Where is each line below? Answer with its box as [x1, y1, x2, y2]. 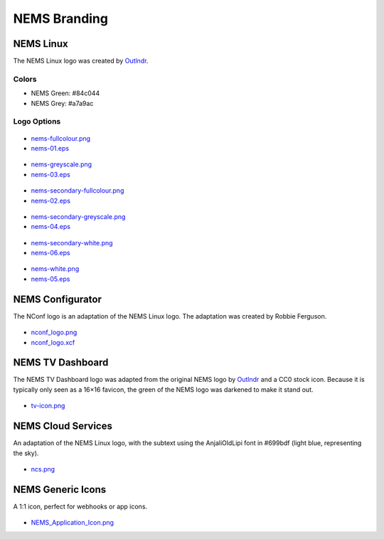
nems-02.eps [31, 196, 71, 205]
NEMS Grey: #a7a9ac [31, 99, 94, 107]
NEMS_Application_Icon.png [31, 518, 114, 527]
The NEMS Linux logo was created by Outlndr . [13, 57, 149, 65]
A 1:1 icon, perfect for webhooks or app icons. [13, 502, 148, 511]
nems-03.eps [31, 170, 70, 178]
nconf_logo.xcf [31, 338, 75, 346]
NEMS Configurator [13, 293, 102, 305]
